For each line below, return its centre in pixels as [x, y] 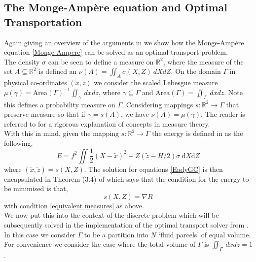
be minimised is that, [36, 188]
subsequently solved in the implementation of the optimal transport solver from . [126, 224]
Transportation [43, 21]
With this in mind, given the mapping [62, 133]
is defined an [58, 71]
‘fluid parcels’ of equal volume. [205, 234]
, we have [135, 114]
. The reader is [223, 114]
